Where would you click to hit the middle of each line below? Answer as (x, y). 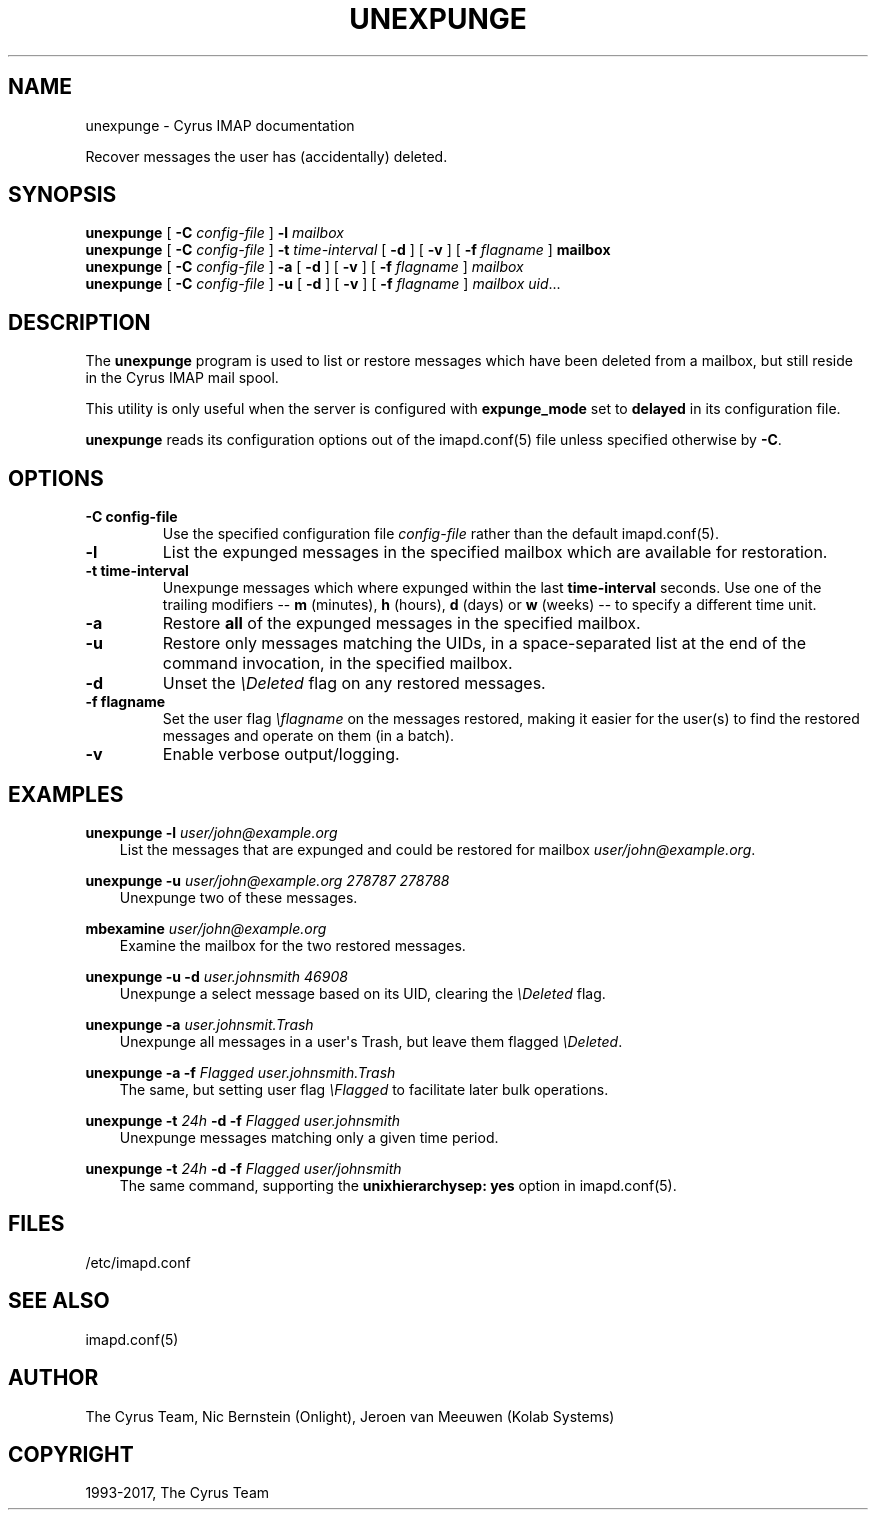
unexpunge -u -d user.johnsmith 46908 (216, 976)
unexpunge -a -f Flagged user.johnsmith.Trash (240, 1072)
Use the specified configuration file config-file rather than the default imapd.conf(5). (440, 534)
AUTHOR (53, 1378)
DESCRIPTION (79, 322)
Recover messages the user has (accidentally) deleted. (266, 156)
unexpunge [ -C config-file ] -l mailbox (214, 233)
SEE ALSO (59, 1301)
